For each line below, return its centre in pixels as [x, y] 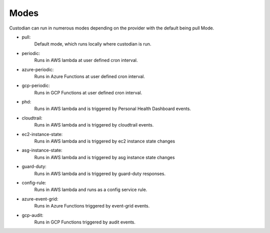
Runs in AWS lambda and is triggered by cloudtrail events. [94, 125]
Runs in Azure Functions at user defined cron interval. [89, 76]
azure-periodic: [38, 69]
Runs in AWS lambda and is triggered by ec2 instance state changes [104, 141]
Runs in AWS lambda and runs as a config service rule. [91, 189]
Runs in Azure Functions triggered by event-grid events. [92, 206]
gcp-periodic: [36, 85]
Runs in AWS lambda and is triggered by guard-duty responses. [100, 173]
